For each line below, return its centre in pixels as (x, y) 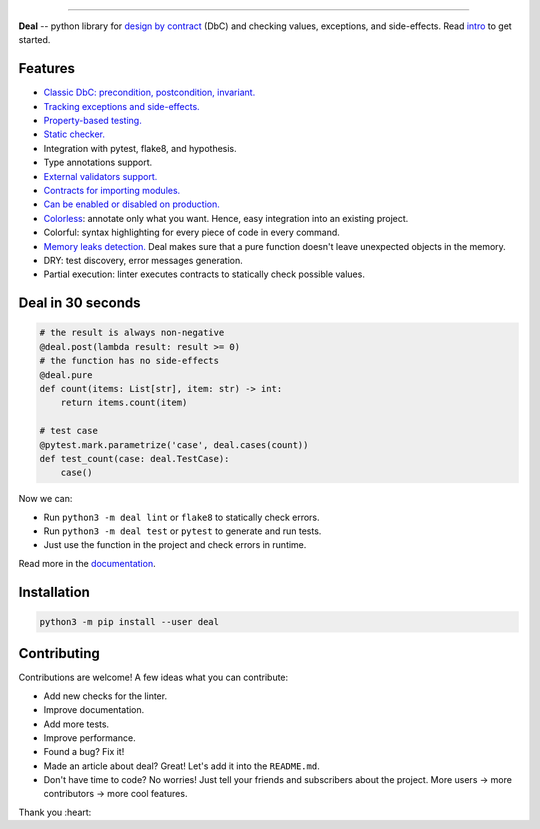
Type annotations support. (98, 162)
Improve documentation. (94, 710)
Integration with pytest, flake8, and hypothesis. (140, 148)
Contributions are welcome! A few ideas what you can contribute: (153, 677)
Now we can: (45, 499)
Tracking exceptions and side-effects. (121, 106)
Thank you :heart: (55, 812)
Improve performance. (89, 737)
